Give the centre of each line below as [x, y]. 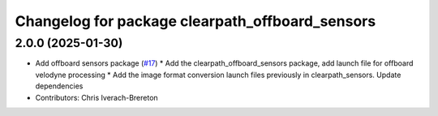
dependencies [59, 86]
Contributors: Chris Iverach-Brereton [97, 97]
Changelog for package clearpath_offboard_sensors [195, 21]
